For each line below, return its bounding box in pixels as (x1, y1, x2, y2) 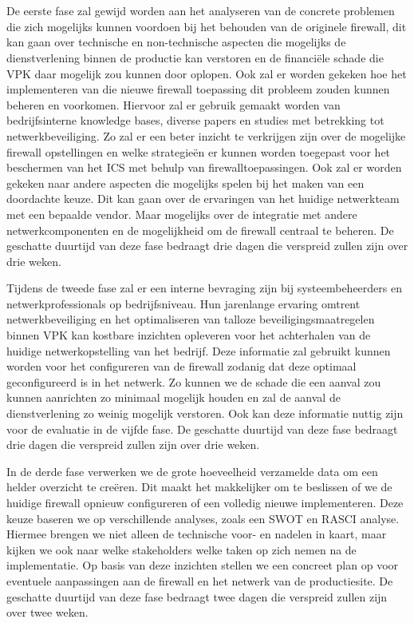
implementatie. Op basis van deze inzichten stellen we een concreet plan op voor (6, 557, 399, 573)
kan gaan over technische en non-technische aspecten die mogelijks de (6, 34, 346, 50)
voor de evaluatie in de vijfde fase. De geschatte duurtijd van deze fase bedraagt (6, 420, 398, 437)
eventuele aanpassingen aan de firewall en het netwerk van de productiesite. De (6, 572, 393, 589)
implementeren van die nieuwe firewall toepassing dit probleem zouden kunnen (6, 81, 390, 97)
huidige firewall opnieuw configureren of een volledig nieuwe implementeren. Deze (6, 494, 404, 510)
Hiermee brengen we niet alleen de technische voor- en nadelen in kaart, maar (6, 526, 387, 542)
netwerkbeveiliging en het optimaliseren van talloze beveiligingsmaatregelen (6, 311, 375, 327)
